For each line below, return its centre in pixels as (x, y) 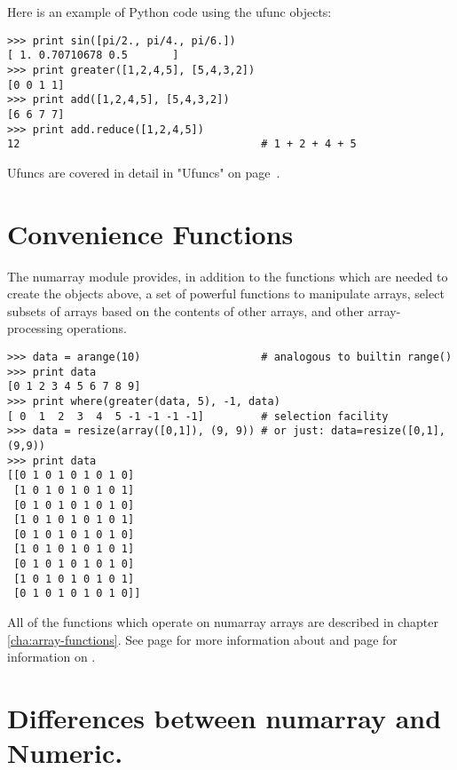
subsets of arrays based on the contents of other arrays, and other (186, 310)
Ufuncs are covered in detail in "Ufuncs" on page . (144, 172)
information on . (51, 657)
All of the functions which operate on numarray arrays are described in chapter (223, 622)
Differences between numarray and (225, 718)
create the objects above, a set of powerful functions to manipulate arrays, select (226, 294)
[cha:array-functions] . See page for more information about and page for (202, 639)
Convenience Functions (150, 233)
